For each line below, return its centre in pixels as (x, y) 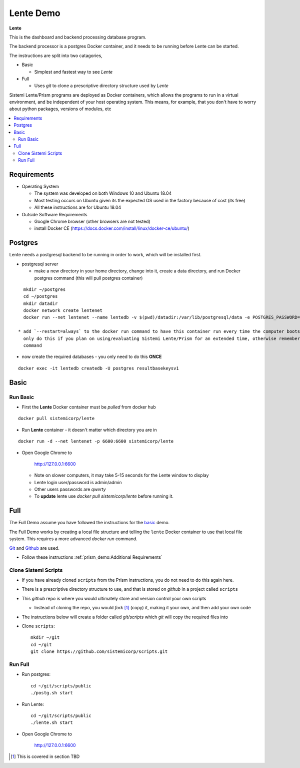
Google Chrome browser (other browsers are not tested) (92, 222)
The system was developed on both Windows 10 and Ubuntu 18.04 (103, 193)
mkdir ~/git (45, 638)
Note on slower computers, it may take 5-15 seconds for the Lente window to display (121, 475)
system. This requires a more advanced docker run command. (73, 539)
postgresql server (40, 264)
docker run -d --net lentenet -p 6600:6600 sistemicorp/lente (96, 441)
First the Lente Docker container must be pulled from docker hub (89, 407)
